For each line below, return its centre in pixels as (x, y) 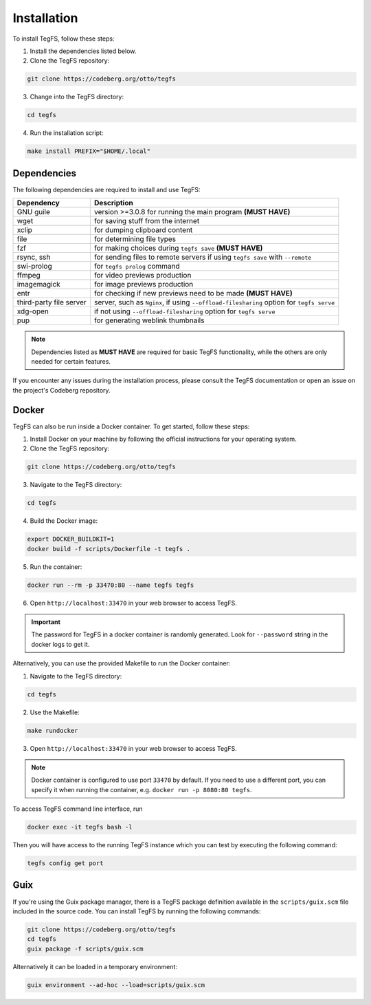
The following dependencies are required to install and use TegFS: (106, 189)
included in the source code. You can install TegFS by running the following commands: (137, 911)
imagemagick (39, 284)
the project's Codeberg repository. (61, 390)
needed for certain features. (71, 361)
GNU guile (34, 212)
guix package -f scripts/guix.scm (85, 949)
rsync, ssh (34, 257)
